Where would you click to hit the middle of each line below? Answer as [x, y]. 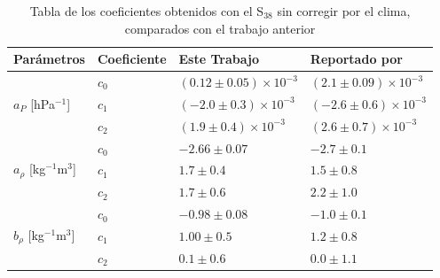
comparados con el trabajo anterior [220, 28]
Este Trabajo [219, 59]
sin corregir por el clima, [344, 11]
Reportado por [356, 59]
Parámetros [49, 59]
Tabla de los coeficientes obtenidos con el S [147, 11]
